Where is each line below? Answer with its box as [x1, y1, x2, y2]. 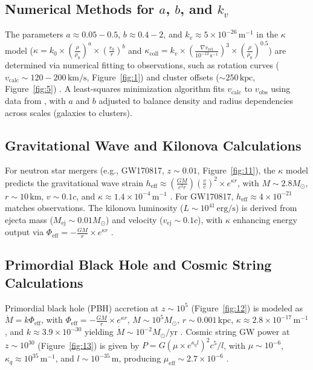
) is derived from [235, 201, 297, 214]
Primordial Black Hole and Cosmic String [5, 255, 272, 274]
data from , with [5, 94, 66, 107]
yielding [85, 325, 114, 338]
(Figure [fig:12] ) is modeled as [191, 301, 303, 314]
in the [256, 28, 279, 41]
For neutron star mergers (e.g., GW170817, [5, 164, 164, 177]
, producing [118, 352, 161, 365]
